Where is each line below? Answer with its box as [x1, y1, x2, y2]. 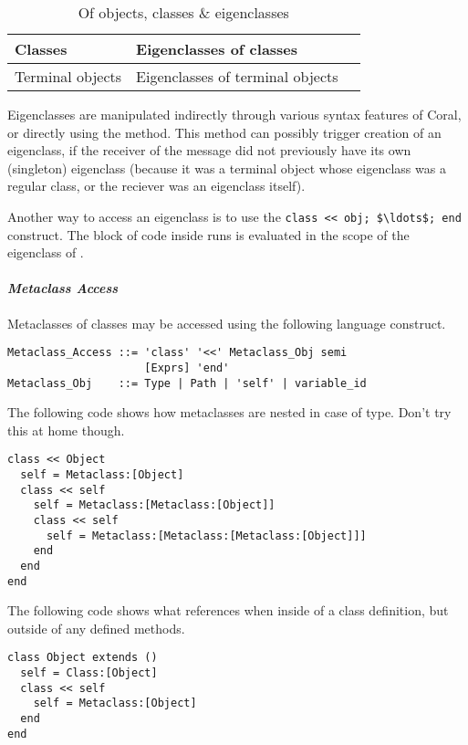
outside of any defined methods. [7, 618, 185, 637]
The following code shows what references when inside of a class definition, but [7, 601, 449, 620]
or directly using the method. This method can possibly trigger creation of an [7, 122, 442, 142]
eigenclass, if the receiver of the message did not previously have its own [7, 141, 411, 160]
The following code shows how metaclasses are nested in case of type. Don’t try [7, 403, 452, 422]
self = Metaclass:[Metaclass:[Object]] [33, 498, 276, 512]
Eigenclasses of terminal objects [136, 66, 338, 87]
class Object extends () [7, 651, 158, 665]
